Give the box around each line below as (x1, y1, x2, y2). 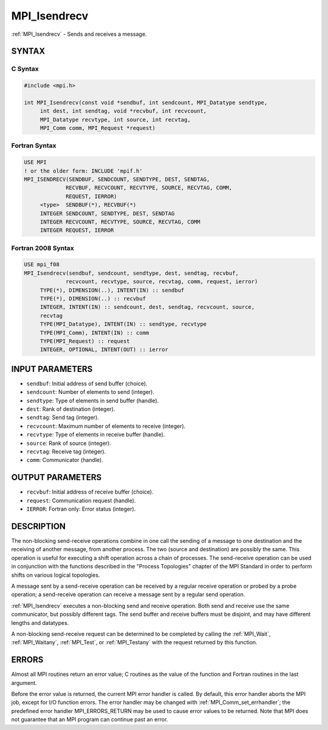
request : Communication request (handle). (26, 497, 136, 504)
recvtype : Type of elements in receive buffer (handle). (26, 431, 165, 438)
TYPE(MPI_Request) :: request (39, 337, 130, 345)
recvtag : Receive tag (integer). (26, 448, 106, 455)
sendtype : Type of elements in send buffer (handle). (26, 397, 159, 404)
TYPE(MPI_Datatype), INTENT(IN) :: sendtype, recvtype (39, 321, 207, 328)
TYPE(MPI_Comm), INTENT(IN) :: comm (39, 329, 149, 336)
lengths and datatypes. (11, 619, 69, 626)
